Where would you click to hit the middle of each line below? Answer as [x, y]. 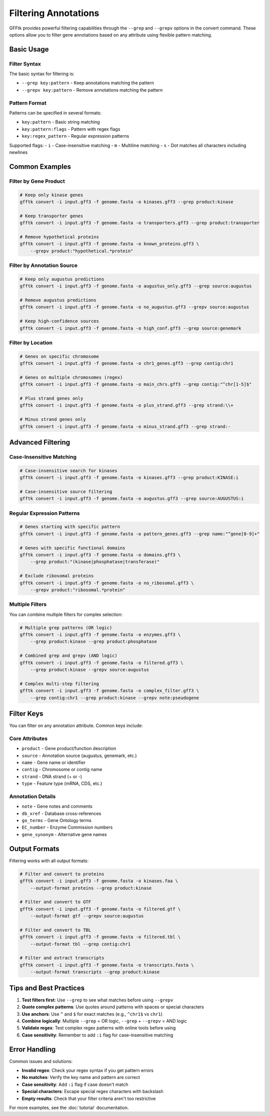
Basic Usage [29, 49]
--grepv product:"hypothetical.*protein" [82, 251]
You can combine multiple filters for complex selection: [66, 614]
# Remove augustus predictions [58, 300]
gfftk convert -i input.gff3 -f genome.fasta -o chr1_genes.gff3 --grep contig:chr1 [126, 363]
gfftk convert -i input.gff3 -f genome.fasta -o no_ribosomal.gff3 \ [107, 583]
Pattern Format [28, 103]
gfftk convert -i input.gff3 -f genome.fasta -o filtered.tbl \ [100, 937]
